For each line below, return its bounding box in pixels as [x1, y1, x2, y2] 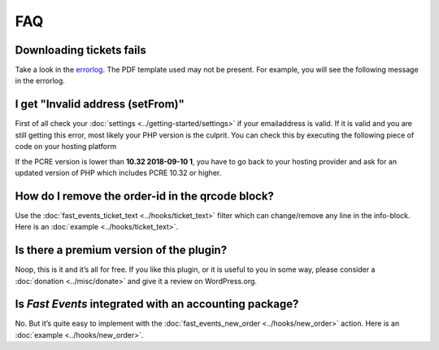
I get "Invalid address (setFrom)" [15, 98, 185, 112]
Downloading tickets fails [15, 43, 146, 57]
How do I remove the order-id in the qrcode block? [15, 189, 274, 203]
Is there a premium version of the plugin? [15, 243, 228, 257]
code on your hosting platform [15, 142, 117, 151]
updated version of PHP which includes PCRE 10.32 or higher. [15, 168, 222, 177]
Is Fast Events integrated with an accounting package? [15, 297, 299, 311]
